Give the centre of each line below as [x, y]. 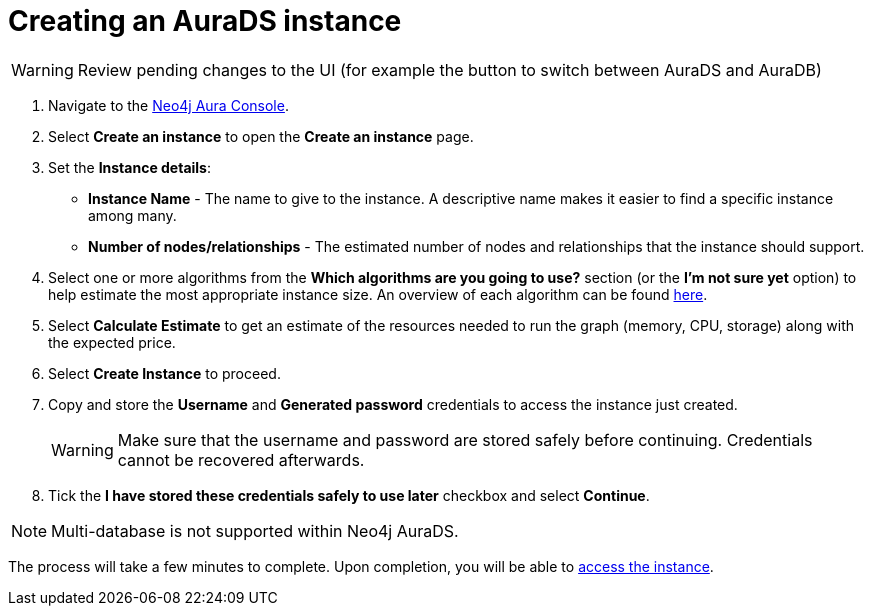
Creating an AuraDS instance [205, 21]
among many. [132, 215]
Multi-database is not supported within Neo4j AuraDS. [255, 530]
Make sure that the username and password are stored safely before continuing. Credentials [465, 439]
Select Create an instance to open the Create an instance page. [261, 136]
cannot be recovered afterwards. [241, 459]
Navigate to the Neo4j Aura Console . [168, 105]
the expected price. [112, 342]
